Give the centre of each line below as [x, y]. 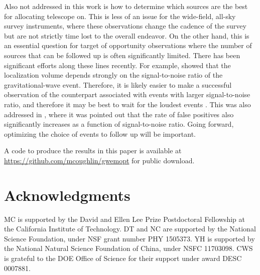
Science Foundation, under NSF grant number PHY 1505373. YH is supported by [129, 238]
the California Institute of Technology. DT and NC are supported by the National [130, 229]
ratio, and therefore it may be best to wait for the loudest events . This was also [127, 104]
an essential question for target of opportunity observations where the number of [128, 45]
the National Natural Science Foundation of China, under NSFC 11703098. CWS [128, 248]
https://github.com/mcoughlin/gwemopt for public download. [99, 160]
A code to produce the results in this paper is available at [93, 151]
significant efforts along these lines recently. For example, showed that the [117, 65]
